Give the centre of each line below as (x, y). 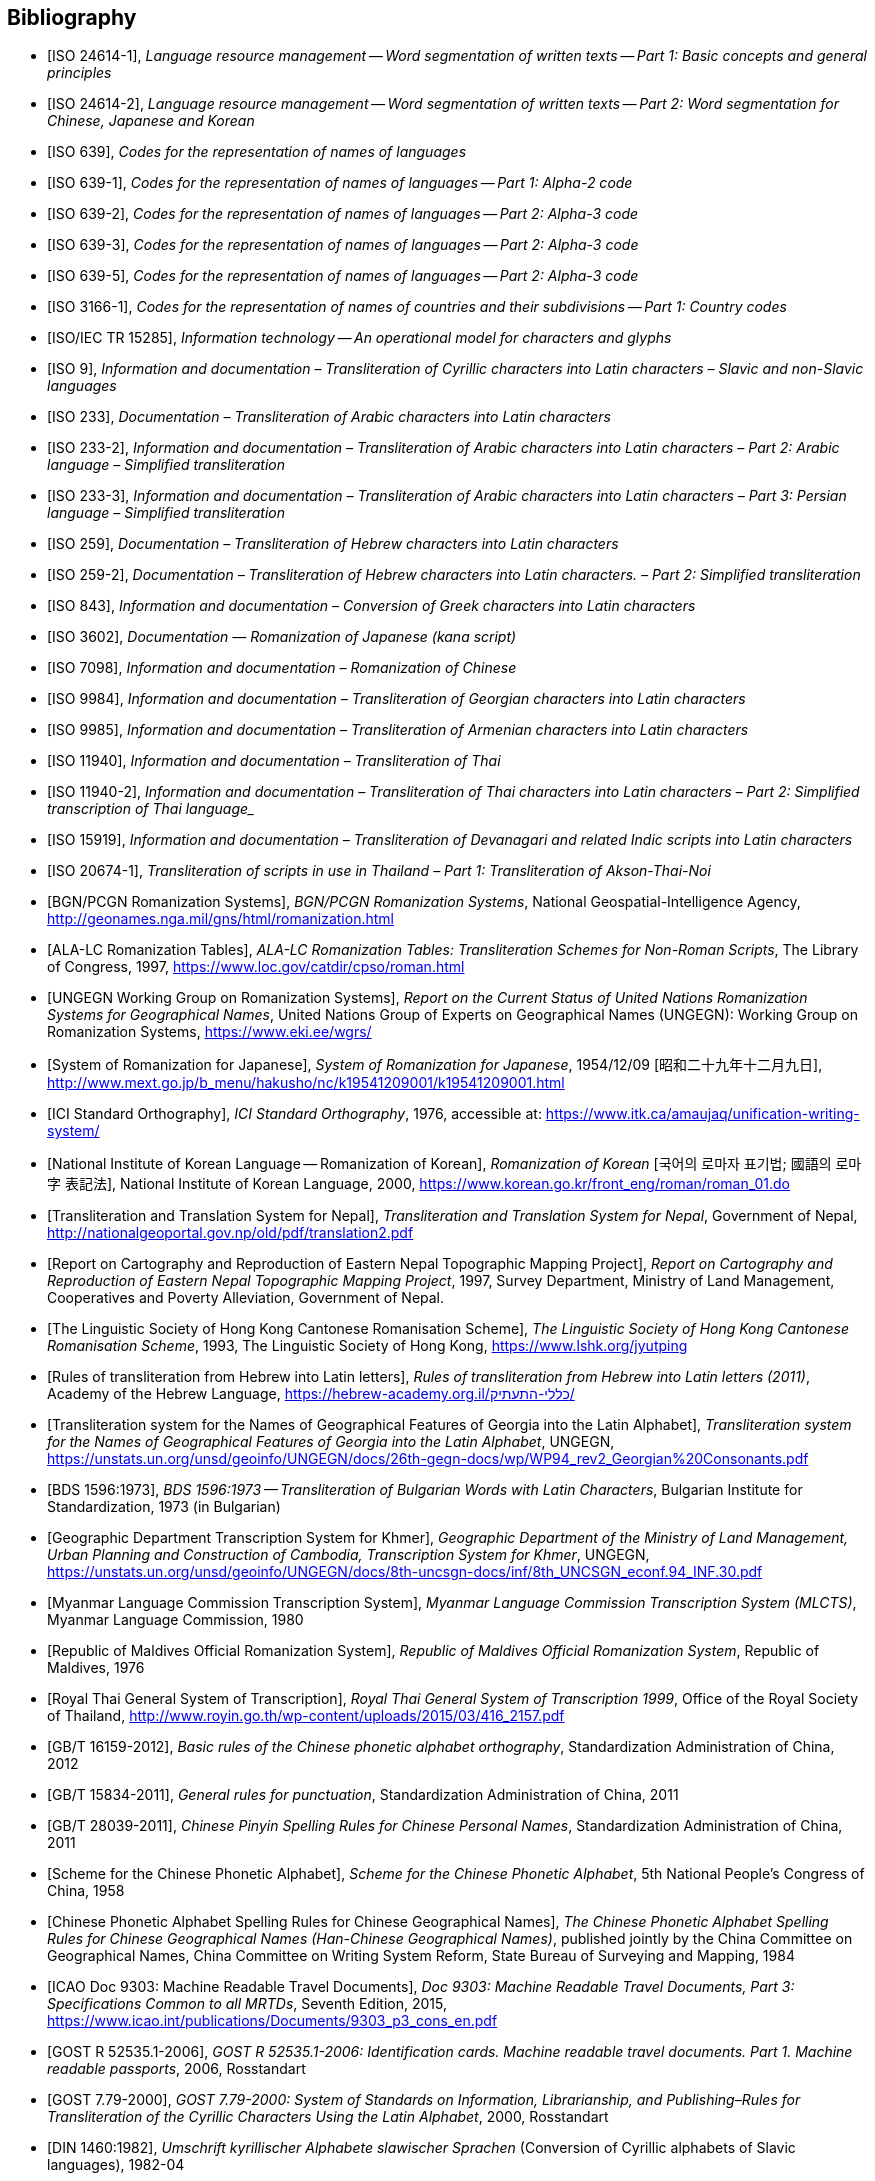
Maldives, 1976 (96, 1668)
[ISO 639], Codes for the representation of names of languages (257, 152)
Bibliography (72, 17)
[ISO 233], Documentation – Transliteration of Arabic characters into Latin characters (329, 417)
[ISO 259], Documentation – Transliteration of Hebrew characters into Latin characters (333, 544)
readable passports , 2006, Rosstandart (176, 2069)
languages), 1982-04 (116, 2165)
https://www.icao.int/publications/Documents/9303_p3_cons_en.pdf (272, 2021)
